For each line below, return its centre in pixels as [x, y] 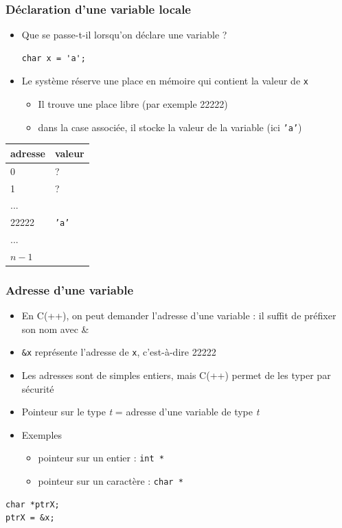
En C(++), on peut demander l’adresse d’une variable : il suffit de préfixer [179, 315]
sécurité [38, 388]
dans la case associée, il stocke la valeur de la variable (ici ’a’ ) [170, 127]
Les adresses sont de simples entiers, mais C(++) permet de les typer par [176, 375]
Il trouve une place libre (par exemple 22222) [133, 104]
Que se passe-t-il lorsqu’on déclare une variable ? [124, 35]
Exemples [42, 434]
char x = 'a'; [54, 58]
